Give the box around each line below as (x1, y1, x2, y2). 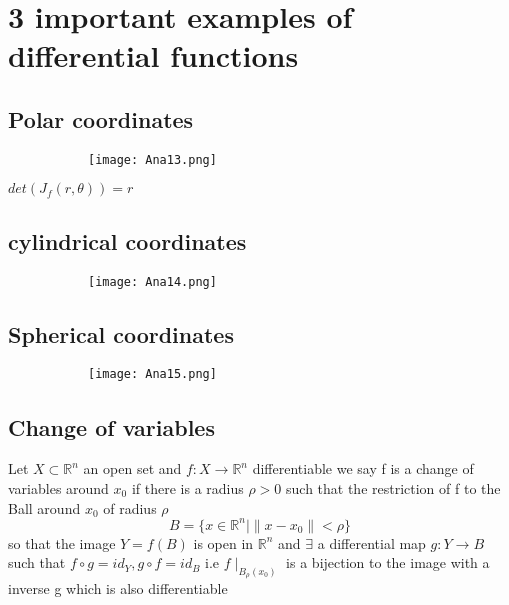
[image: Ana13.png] (88, 152, 217, 167)
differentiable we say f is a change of (252, 458, 474, 479)
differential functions (8, 35, 299, 76)
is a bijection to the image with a (286, 552, 490, 573)
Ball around (8, 497, 81, 518)
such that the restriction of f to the (286, 477, 501, 498)
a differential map (317, 532, 426, 553)
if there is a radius (131, 477, 244, 498)
